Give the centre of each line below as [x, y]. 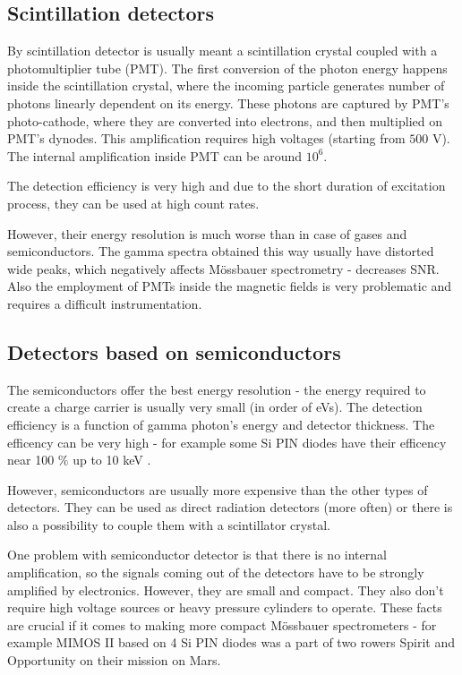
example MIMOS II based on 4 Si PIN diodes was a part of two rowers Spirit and [231, 642]
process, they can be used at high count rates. [133, 203]
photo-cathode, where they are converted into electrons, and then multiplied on [225, 120]
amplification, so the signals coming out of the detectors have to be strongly [216, 572]
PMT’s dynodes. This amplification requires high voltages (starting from [206, 138]
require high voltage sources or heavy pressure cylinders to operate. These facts [225, 607]
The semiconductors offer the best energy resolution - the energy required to [217, 389]
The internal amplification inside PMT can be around [154, 155]
